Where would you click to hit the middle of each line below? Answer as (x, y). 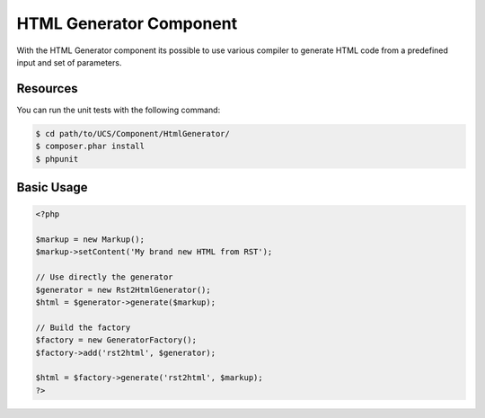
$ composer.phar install (90, 147)
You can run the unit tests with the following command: (119, 110)
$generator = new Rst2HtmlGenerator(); (123, 289)
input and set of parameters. (69, 62)
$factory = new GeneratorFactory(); (116, 340)
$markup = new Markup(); (90, 239)
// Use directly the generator (105, 277)
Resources (47, 89)
